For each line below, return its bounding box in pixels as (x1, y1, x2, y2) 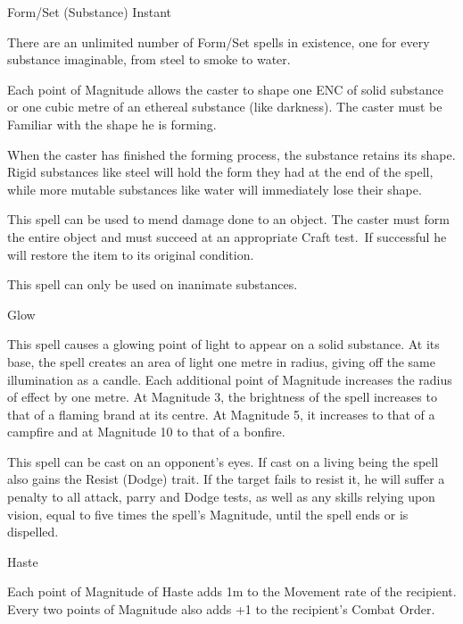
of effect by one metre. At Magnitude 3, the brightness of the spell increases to (7, 387, 437, 406)
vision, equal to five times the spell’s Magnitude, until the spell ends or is (7, 504, 409, 523)
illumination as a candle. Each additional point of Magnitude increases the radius (7, 370, 452, 388)
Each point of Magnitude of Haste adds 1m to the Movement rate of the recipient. (7, 582, 457, 601)
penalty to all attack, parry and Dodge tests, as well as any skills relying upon (7, 487, 435, 506)
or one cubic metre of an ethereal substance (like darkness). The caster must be (7, 97, 442, 116)
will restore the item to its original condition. (7, 245, 254, 263)
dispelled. (7, 522, 59, 541)
